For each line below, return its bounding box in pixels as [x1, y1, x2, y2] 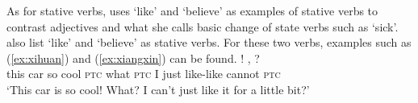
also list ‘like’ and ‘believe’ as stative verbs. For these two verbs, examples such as [6, 34, 412, 51]
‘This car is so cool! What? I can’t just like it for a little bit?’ [6, 80, 310, 97]
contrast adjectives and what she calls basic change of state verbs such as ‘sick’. [6, 18, 399, 35]
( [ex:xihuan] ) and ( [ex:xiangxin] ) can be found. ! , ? [6, 49, 260, 66]
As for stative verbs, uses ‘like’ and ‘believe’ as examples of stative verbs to [6, 2, 378, 19]
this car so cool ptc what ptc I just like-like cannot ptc [6, 65, 281, 82]
